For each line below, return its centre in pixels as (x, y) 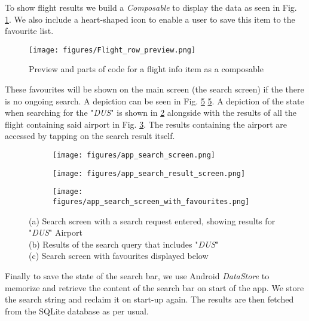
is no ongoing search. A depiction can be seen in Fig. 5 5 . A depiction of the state (154, 101)
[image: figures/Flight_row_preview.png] (112, 50)
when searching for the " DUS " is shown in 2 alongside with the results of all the (151, 112)
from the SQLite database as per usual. (77, 311)
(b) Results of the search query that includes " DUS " (124, 244)
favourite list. (29, 31)
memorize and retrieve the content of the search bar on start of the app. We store (154, 287)
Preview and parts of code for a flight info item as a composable (146, 69)
